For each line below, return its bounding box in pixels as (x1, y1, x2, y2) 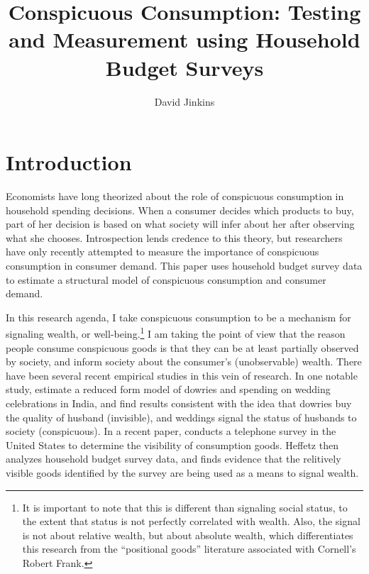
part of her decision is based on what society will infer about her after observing (6, 216, 355, 231)
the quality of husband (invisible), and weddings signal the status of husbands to (6, 409, 357, 424)
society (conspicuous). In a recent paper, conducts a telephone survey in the (6, 424, 336, 438)
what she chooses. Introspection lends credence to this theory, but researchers (6, 230, 343, 245)
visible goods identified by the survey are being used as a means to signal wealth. (6, 465, 359, 480)
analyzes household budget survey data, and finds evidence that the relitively (6, 451, 341, 466)
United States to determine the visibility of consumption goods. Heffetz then (6, 437, 338, 452)
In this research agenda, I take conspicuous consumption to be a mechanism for (6, 309, 351, 324)
